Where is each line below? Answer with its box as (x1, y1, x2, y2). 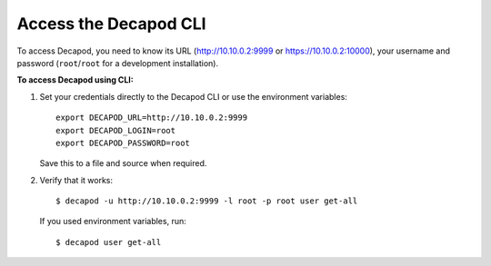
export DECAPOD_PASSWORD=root (55, 137, 191, 148)
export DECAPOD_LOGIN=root (55, 125, 176, 135)
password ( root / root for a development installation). (16, 57, 218, 68)
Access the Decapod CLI (16, 14, 206, 34)
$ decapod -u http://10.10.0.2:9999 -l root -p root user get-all (55, 196, 358, 206)
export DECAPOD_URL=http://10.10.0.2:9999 (55, 113, 248, 123)
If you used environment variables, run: (39, 216, 186, 227)
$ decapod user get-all (55, 237, 162, 247)
